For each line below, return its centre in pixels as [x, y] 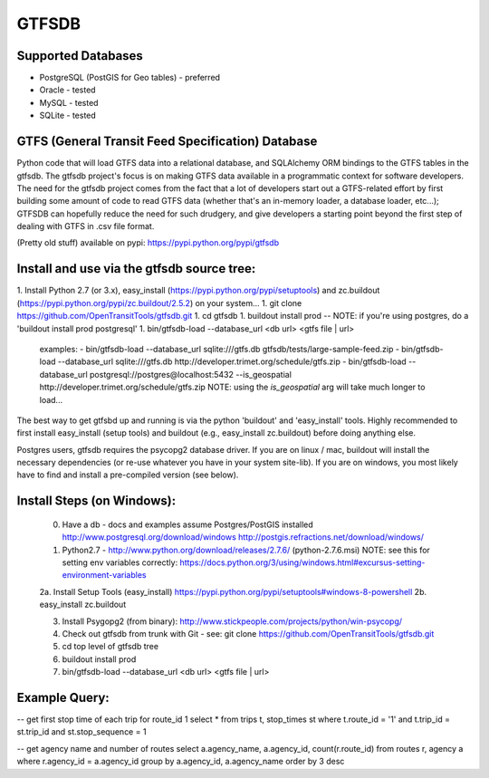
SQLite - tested [68, 115]
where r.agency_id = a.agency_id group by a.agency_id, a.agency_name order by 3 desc [181, 762]
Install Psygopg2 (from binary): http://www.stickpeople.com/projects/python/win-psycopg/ [232, 621]
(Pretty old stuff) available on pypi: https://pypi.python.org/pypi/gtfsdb [148, 243]
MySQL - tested [69, 102]
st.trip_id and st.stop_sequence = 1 [81, 732]
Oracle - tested [67, 90]
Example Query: [63, 697]
